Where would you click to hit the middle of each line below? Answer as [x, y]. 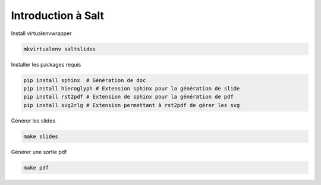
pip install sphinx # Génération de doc [85, 80]
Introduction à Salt [57, 15]
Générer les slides [33, 120]
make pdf [36, 167]
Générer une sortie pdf [39, 152]
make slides [41, 136]
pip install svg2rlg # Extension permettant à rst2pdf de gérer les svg [132, 105]
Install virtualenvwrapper [41, 33]
